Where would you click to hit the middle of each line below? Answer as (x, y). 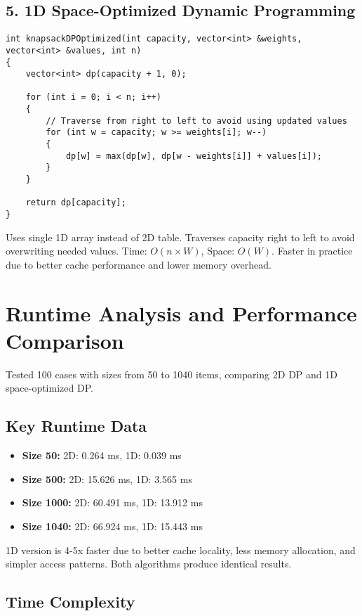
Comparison (65, 340)
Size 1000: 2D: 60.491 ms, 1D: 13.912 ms (112, 502)
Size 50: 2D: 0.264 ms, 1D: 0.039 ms (102, 455)
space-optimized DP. (49, 388)
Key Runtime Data (76, 426)
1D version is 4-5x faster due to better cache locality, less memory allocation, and (181, 550)
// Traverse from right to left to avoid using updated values (196, 121)
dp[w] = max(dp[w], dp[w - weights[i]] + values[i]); (194, 156)
